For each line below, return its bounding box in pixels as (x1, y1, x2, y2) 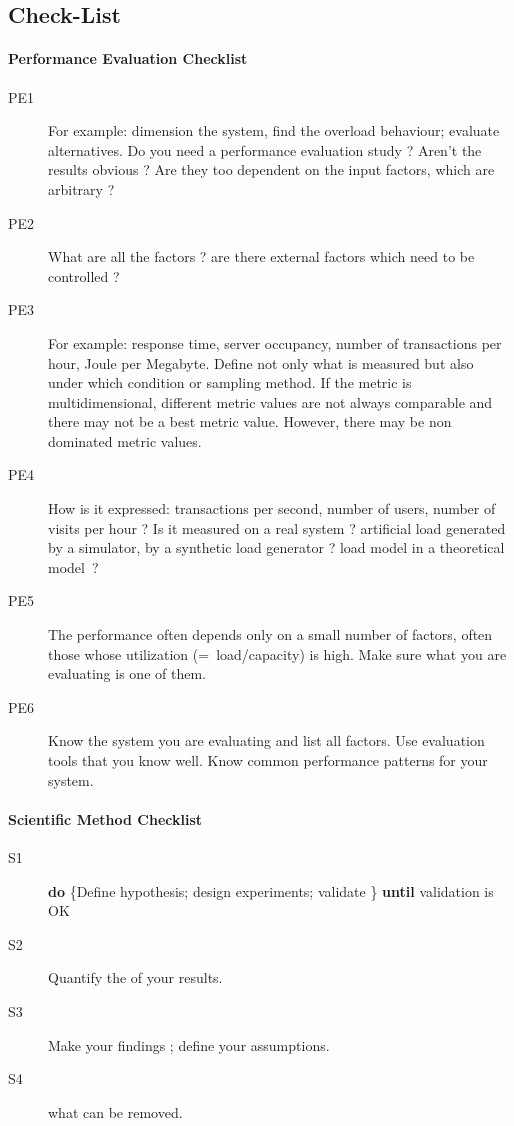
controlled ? (48, 265, 120, 286)
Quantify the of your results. (48, 967, 223, 988)
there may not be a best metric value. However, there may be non (48, 411, 452, 432)
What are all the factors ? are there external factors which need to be (48, 246, 475, 267)
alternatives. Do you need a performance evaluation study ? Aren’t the (48, 139, 482, 160)
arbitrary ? (48, 178, 115, 199)
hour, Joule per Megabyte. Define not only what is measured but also (48, 352, 474, 373)
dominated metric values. (48, 430, 202, 451)
